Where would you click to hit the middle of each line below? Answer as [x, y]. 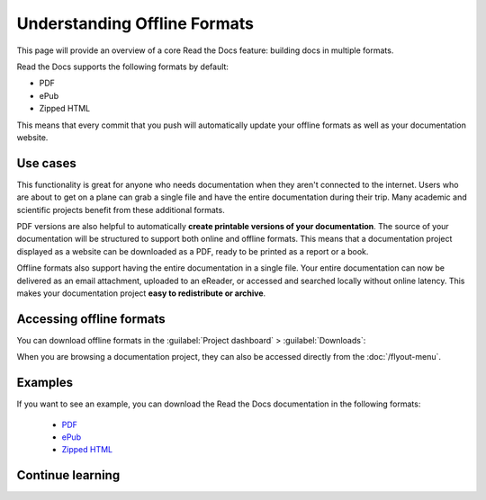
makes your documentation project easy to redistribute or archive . [141, 293]
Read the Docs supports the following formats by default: [123, 67]
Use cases [46, 163]
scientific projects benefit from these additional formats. [121, 210]
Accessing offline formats [91, 319]
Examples [45, 383]
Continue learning [68, 475]
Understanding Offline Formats [135, 23]
